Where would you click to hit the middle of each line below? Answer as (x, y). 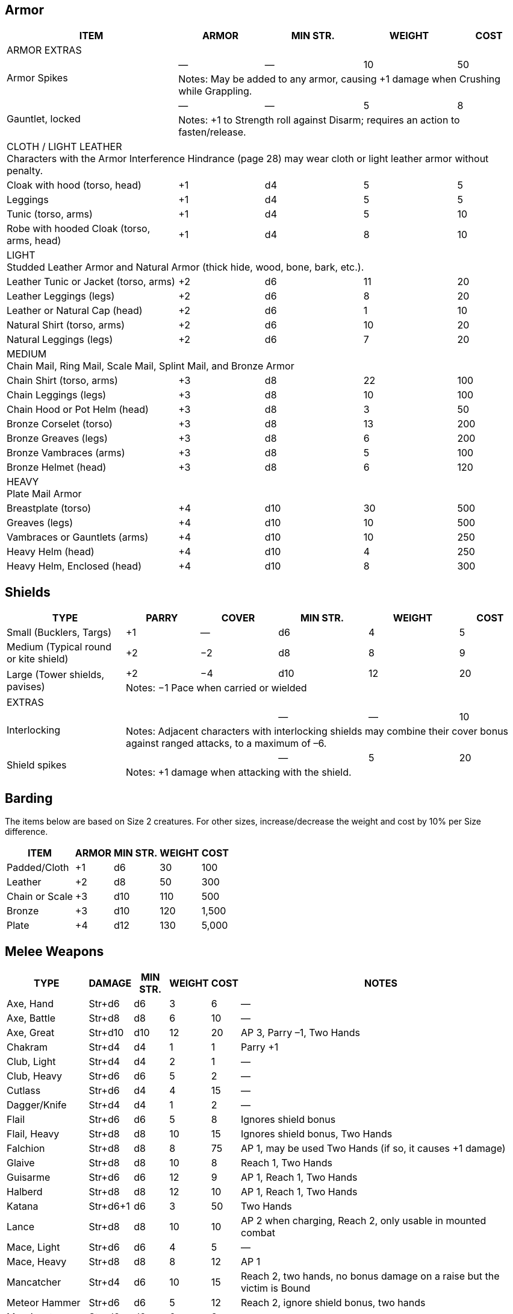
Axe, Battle (31, 1018)
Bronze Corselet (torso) (60, 424)
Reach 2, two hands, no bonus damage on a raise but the (370, 1276)
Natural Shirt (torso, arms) (66, 325)
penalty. (25, 171)
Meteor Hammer (44, 1302)
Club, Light (31, 1061)
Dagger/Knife (37, 1105)
